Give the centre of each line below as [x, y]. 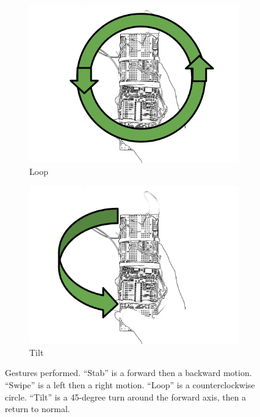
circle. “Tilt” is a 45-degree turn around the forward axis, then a [126, 397]
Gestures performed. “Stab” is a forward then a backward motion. [128, 373]
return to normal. [38, 409]
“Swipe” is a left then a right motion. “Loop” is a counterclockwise [130, 384]
